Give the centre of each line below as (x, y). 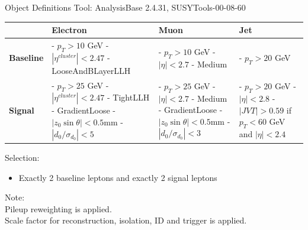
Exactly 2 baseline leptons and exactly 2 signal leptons (118, 177)
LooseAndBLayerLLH (91, 70)
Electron (69, 30)
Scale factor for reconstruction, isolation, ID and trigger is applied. (126, 220)
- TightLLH (128, 97)
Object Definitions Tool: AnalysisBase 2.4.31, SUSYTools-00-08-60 (125, 7)
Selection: (22, 158)
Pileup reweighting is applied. (58, 208)
